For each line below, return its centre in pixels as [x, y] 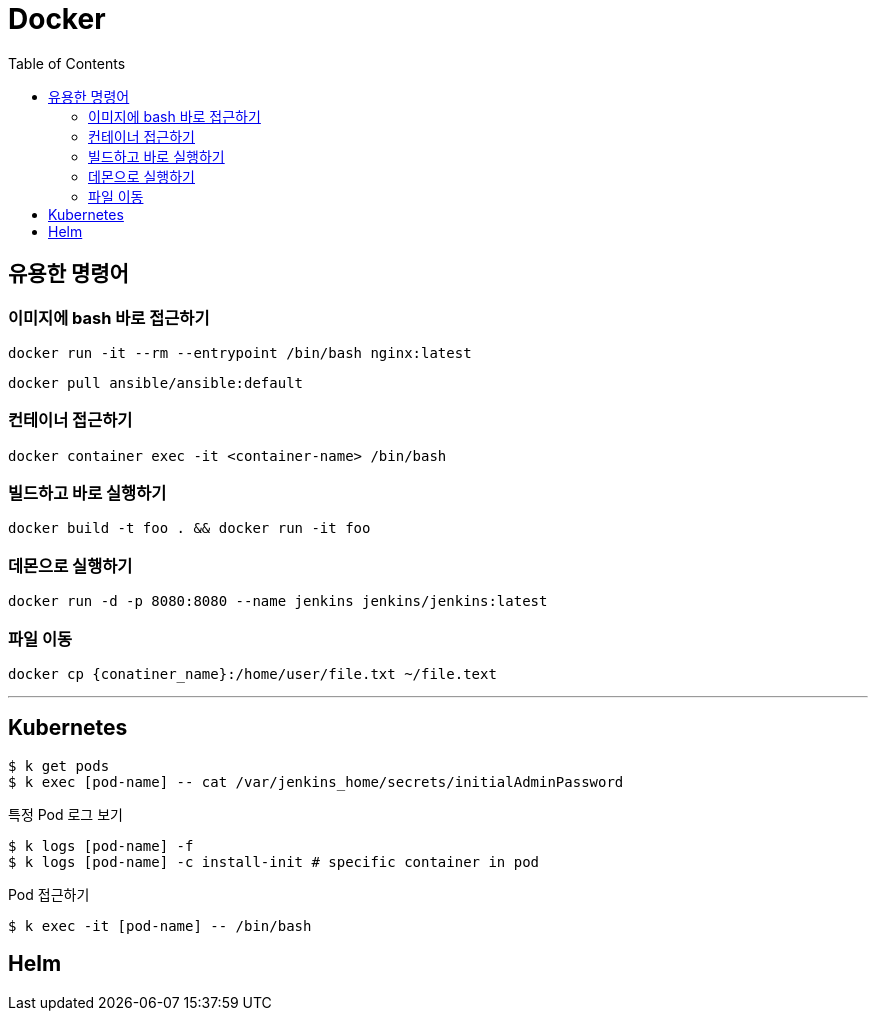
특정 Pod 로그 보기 [65, 814]
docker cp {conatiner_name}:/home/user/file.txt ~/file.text [252, 673]
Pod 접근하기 [49, 894]
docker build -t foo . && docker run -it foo [189, 528]
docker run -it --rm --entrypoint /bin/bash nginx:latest [240, 352]
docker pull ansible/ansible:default [156, 382]
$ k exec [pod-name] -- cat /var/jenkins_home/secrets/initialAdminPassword [316, 781]
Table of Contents [67, 63]
